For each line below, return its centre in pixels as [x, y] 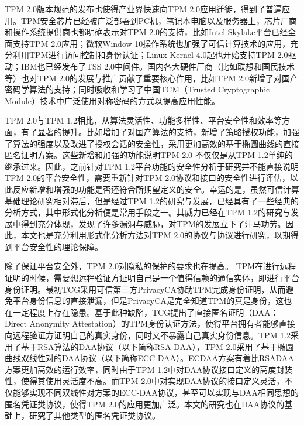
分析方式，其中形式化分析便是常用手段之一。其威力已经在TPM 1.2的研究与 [148, 212]
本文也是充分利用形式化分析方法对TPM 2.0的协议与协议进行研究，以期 [156, 235]
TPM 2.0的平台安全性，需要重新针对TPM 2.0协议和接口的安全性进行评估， [148, 178]
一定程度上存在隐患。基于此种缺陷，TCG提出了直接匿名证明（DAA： [146, 312]
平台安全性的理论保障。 [58, 246]
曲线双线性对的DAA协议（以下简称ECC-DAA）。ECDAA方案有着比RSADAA [149, 358]
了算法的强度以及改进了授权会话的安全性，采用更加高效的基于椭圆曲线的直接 [152, 143]
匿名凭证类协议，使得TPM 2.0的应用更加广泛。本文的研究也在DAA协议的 [145, 404]
